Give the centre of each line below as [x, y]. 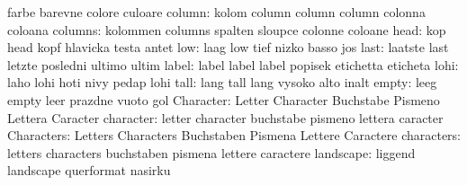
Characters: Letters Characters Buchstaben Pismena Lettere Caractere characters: [234, 135]
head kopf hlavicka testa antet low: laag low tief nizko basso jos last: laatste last [228, 47]
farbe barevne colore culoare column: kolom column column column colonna [216, 12]
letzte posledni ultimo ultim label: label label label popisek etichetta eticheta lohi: [233, 64]
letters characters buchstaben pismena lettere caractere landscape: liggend [211, 152]
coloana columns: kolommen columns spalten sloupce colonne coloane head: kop [227, 29]
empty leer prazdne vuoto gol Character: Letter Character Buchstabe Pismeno [224, 99]
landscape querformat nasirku [89, 170]
